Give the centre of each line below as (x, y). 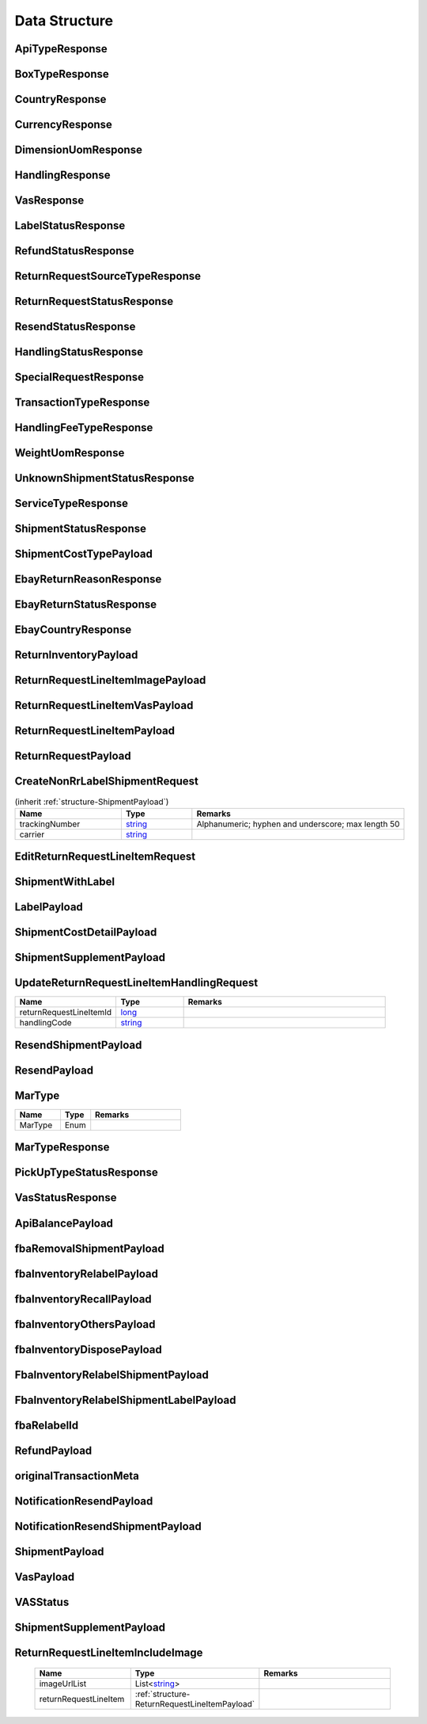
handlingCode (45, 1023)
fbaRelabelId (47, 1425)
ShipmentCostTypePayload (84, 554)
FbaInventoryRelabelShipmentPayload (111, 1375)
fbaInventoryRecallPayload (83, 1299)
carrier (32, 834)
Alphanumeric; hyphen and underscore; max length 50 (298, 824)
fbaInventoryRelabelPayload (86, 1274)
